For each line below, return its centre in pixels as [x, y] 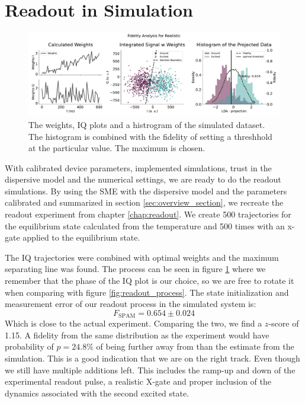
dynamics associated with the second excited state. [97, 393]
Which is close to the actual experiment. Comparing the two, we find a [134, 323]
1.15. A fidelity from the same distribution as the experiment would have [137, 335]
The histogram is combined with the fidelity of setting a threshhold [150, 136]
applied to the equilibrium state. [81, 237]
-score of [284, 323]
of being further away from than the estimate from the [195, 346]
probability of [29, 346]
